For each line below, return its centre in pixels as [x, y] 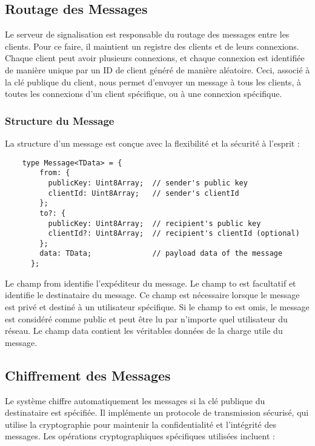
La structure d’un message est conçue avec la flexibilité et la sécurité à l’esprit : [152, 143]
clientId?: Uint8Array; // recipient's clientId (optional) [174, 234]
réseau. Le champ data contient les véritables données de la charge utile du [144, 331]
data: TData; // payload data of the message [161, 254]
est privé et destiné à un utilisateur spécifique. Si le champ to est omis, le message [157, 306]
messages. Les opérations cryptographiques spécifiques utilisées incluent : [140, 436]
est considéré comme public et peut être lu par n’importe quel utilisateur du [146, 318]
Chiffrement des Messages [88, 375]
